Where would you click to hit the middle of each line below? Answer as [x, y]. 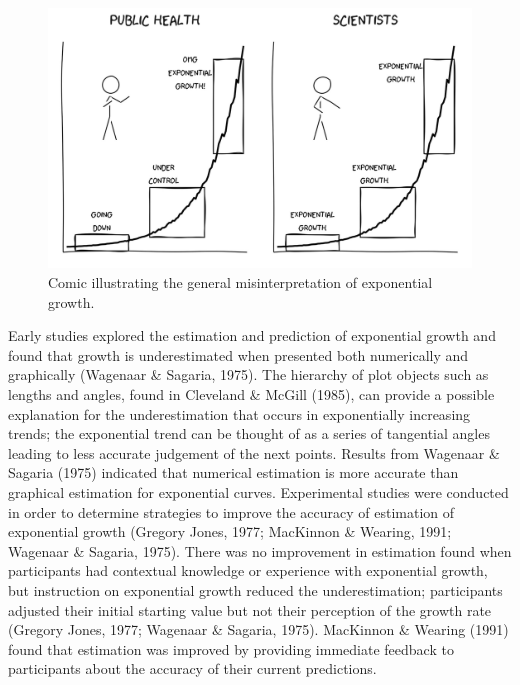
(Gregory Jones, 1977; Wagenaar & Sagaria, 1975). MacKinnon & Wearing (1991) [258, 629]
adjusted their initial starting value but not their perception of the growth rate [250, 609]
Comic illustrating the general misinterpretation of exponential [240, 282]
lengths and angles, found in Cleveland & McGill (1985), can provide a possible [251, 394]
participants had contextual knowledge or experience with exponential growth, [248, 570]
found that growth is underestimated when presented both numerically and [238, 354]
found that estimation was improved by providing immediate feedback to [231, 648]
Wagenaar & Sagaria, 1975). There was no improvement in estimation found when [260, 550]
